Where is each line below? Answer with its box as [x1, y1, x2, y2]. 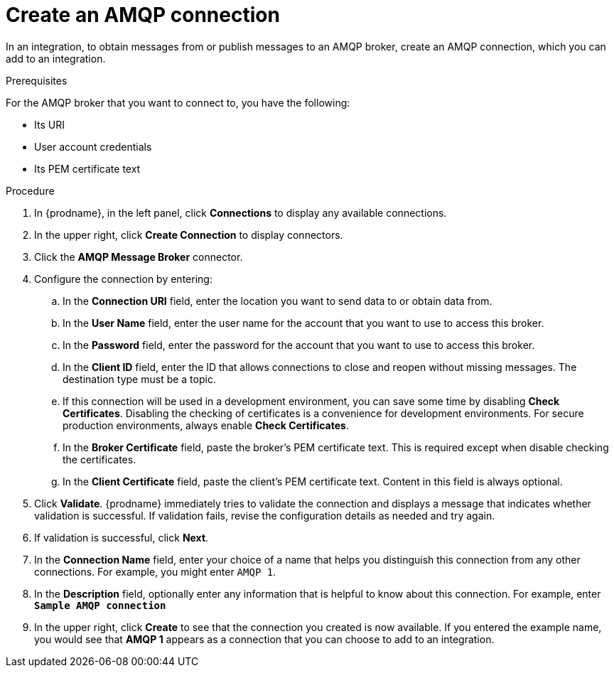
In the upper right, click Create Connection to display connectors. [34, 228, 343, 241]
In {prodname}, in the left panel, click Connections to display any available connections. [34, 206, 447, 219]
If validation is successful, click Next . [34, 531, 209, 544]
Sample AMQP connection [34, 599, 166, 611]
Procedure [6, 184, 55, 197]
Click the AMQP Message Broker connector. [34, 250, 243, 263]
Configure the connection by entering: [34, 272, 212, 285]
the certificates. [63, 453, 136, 465]
